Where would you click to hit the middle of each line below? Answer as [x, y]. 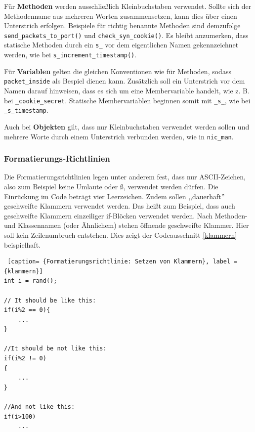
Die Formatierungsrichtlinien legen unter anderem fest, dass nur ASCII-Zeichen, [125, 177]
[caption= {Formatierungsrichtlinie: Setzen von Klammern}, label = [123, 262]
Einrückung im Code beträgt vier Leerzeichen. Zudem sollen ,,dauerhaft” [114, 196]
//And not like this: [40, 407]
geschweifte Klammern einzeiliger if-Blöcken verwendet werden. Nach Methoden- [126, 215]
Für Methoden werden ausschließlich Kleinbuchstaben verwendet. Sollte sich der [128, 6]
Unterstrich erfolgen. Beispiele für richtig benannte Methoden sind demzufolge [122, 25]
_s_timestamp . [26, 110]
